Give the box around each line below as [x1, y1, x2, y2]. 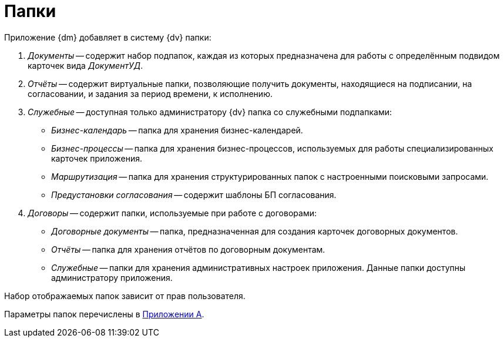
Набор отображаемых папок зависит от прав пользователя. [4, 290, 246, 301]
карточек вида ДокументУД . [28, 60, 143, 71]
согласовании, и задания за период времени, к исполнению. [28, 88, 273, 99]
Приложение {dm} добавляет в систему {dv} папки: [4, 32, 211, 42]
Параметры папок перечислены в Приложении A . [4, 309, 204, 319]
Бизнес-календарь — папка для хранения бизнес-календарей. [51, 125, 303, 135]
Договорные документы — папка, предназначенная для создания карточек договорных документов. [51, 226, 458, 236]
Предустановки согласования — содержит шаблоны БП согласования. [51, 189, 337, 200]
